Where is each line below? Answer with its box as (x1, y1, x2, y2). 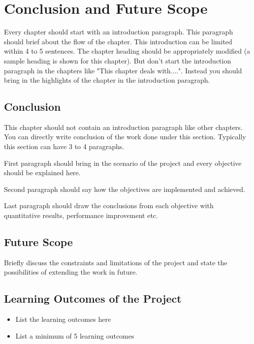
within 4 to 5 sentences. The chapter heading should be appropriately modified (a (4, 46, 251, 56)
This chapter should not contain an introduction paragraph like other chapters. (4, 122, 243, 132)
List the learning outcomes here (15, 314, 111, 324)
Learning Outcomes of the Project (4, 291, 182, 306)
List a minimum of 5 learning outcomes (15, 330, 134, 341)
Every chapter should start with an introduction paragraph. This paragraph (4, 27, 233, 37)
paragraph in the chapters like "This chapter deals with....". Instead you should (4, 65, 242, 75)
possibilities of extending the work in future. (4, 267, 138, 277)
